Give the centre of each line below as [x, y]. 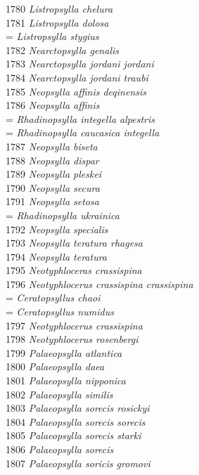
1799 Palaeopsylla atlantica [64, 352]
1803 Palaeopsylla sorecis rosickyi [78, 408]
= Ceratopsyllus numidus [60, 312]
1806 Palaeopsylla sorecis [60, 449]
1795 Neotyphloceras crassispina [74, 270]
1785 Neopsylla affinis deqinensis [76, 91]
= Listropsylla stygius [52, 36]
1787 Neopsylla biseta [52, 146]
